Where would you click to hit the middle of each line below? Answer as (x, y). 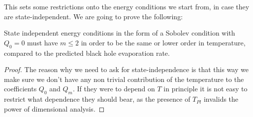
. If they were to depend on (114, 89)
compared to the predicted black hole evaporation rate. (87, 53)
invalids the (221, 99)
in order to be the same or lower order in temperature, (163, 42)
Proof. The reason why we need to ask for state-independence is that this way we (126, 69)
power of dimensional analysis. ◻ (54, 108)
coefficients (20, 89)
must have (43, 42)
